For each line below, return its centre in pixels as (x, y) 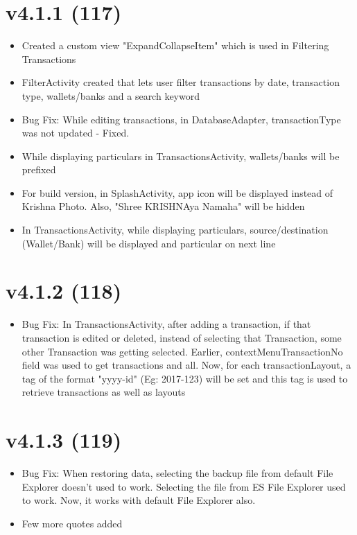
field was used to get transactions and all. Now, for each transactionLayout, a (186, 365)
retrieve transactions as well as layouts (104, 392)
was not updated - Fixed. (76, 133)
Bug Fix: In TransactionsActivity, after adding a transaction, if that (166, 324)
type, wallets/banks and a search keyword (111, 95)
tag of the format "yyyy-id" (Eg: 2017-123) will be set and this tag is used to (185, 378)
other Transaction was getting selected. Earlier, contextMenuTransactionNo (182, 351)
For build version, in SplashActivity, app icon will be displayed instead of (177, 192)
